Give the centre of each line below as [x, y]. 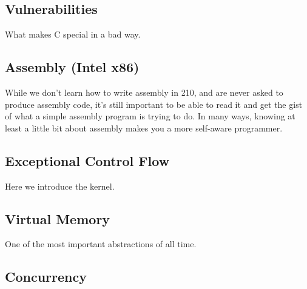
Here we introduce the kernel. [60, 186]
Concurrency [46, 277]
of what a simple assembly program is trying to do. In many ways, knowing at [150, 116]
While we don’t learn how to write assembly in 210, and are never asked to [144, 92]
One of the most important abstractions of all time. [101, 244]
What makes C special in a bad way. [73, 34]
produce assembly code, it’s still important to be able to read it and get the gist [154, 104]
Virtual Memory [58, 218]
